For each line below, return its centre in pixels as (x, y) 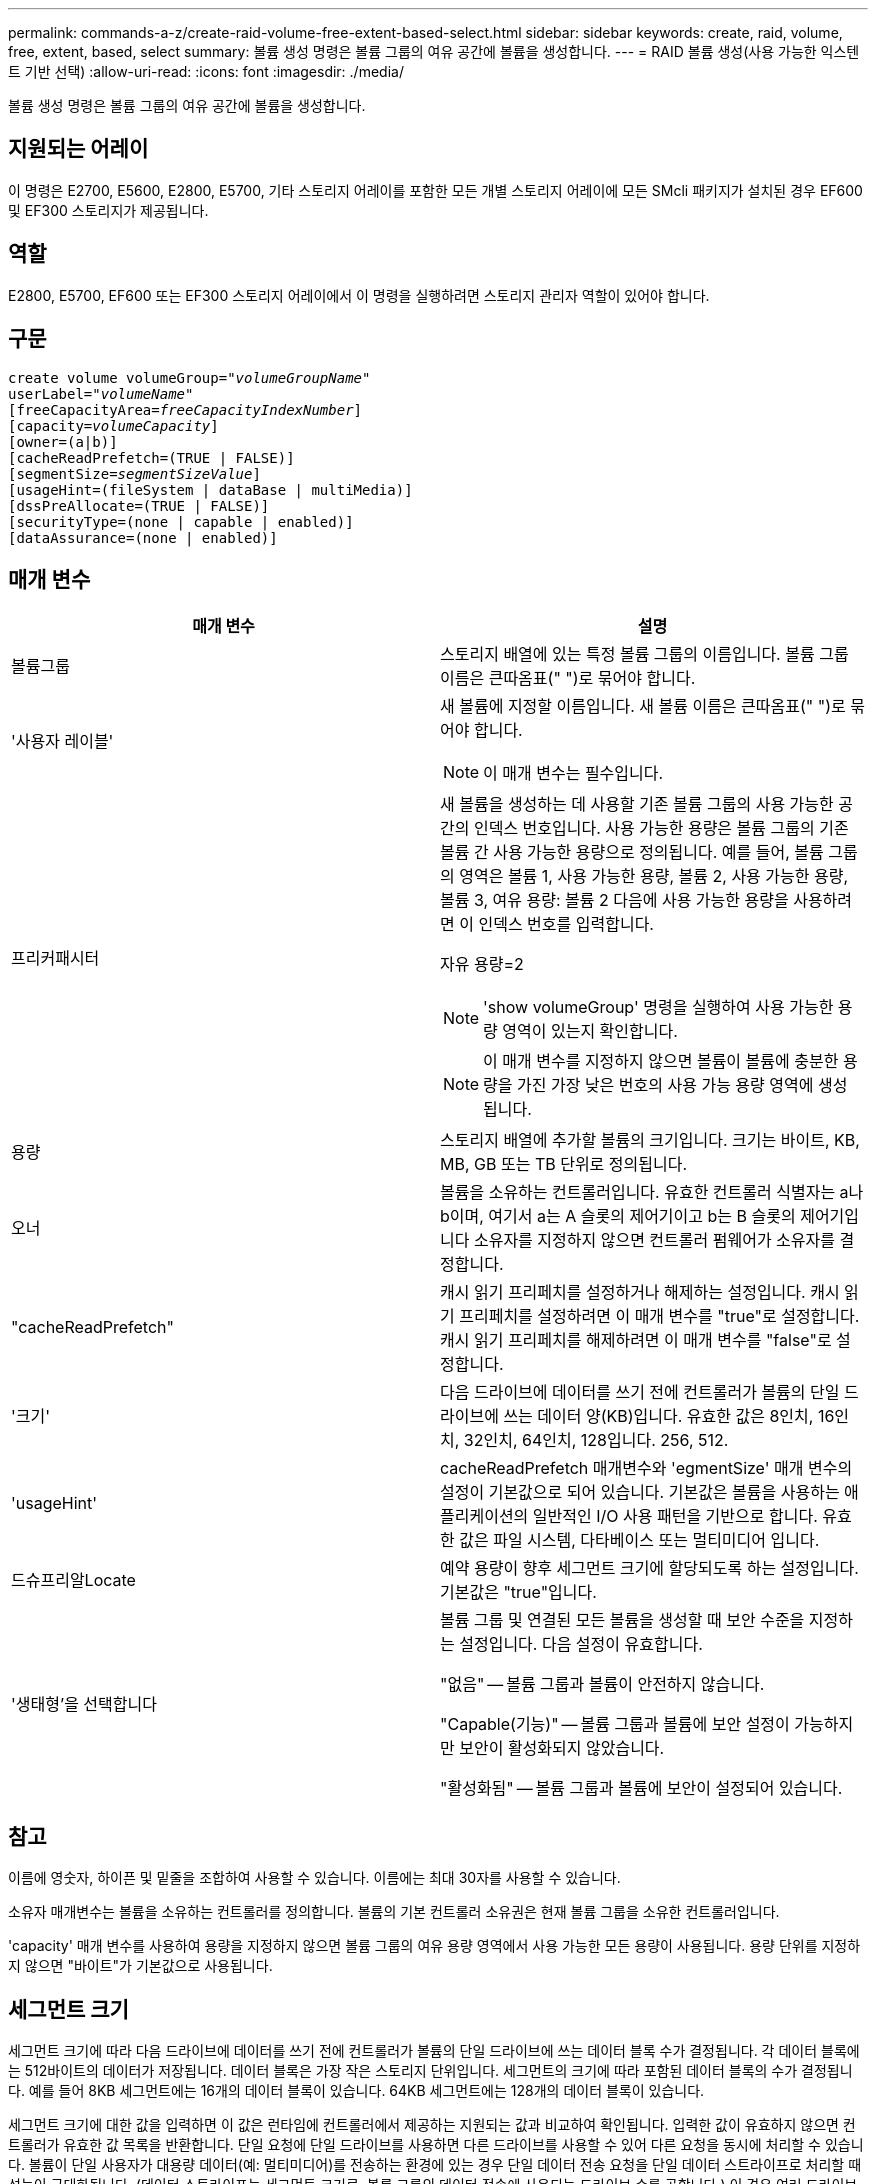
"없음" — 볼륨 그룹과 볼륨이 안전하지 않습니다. (602, 1684)
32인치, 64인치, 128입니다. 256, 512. (596, 1440)
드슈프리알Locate (73, 1580)
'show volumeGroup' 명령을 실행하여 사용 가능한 (658, 1007)
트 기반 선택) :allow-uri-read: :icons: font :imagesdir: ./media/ (206, 71)
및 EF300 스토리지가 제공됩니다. (108, 210)
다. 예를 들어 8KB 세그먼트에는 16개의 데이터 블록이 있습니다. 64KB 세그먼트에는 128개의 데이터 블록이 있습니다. (356, 2091)
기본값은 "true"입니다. (518, 1592)
